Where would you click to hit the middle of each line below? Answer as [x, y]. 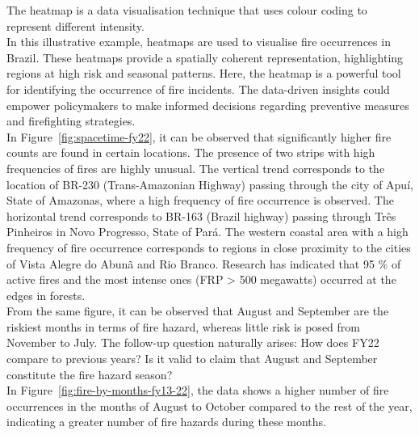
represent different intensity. [75, 25]
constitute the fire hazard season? [90, 374]
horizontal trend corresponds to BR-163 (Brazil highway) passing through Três [201, 215]
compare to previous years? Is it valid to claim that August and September [192, 359]
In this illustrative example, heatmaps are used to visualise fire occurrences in [199, 42]
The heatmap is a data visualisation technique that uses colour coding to [187, 10]
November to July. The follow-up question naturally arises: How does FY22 [193, 342]
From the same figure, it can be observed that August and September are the [198, 311]
